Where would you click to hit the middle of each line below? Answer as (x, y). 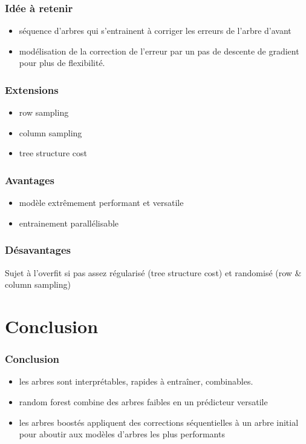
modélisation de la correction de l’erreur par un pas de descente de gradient (159, 51)
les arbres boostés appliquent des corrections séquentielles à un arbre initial (159, 422)
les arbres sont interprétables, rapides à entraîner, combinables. (136, 381)
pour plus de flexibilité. (62, 63)
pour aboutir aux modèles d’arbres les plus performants (122, 434)
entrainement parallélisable (69, 223)
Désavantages (38, 250)
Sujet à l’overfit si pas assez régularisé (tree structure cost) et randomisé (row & (153, 272)
